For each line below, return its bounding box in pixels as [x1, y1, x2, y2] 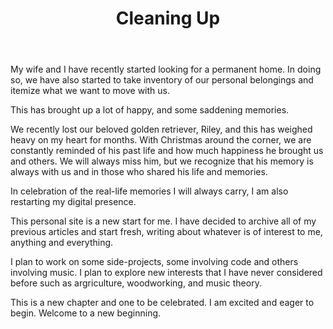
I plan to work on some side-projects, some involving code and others [10, 256, 299, 268]
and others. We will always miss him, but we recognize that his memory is [10, 155, 314, 167]
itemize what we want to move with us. [10, 85, 171, 97]
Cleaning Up [115, 7, 221, 30]
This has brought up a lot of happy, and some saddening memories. [10, 104, 290, 116]
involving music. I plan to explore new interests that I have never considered [10, 267, 323, 279]
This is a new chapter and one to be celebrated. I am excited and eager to [10, 297, 315, 309]
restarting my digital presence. [10, 196, 137, 208]
